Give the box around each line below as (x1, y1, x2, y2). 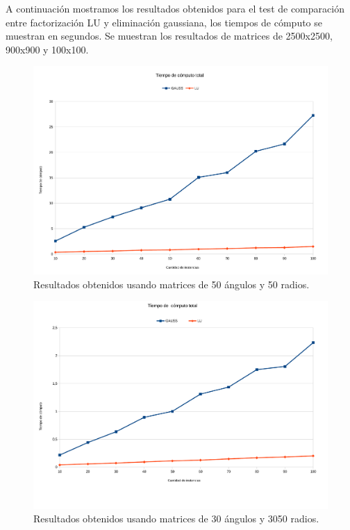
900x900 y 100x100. (6, 42, 89, 56)
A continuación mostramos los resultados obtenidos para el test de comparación (6, 1, 344, 15)
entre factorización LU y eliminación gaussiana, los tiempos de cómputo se (6, 15, 323, 29)
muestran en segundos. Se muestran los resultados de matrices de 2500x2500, (6, 28, 333, 43)
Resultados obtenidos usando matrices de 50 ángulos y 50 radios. (33, 276, 310, 291)
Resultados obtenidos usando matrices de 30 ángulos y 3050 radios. (33, 511, 319, 526)
